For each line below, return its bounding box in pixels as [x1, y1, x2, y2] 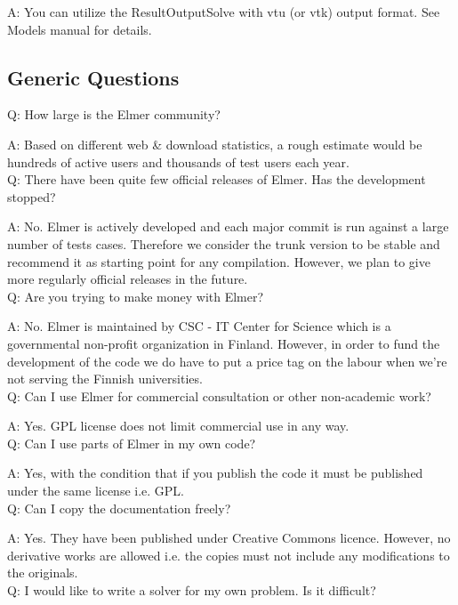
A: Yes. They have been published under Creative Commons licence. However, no [7, 528, 451, 547]
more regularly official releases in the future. [7, 270, 248, 288]
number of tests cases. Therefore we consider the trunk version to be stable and [7, 234, 440, 253]
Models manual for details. [7, 20, 152, 38]
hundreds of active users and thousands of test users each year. [7, 152, 350, 171]
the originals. [7, 563, 78, 582]
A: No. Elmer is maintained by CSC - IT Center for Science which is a [7, 317, 391, 335]
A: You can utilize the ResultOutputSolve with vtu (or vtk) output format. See [7, 3, 440, 20]
